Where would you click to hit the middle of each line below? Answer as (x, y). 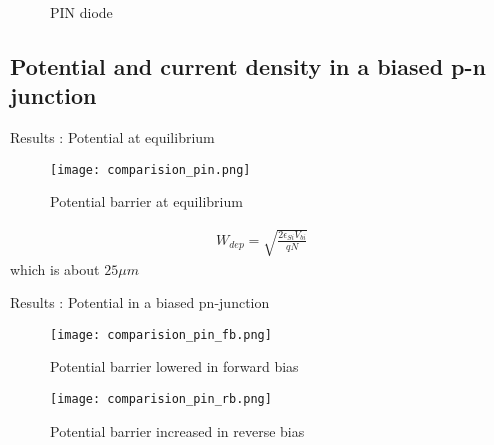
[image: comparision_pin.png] (150, 169)
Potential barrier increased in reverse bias (177, 430)
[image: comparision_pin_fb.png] (161, 334)
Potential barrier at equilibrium (146, 201)
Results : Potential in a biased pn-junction (140, 302)
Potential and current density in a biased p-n (248, 65)
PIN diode (81, 12)
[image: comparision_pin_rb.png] (161, 399)
